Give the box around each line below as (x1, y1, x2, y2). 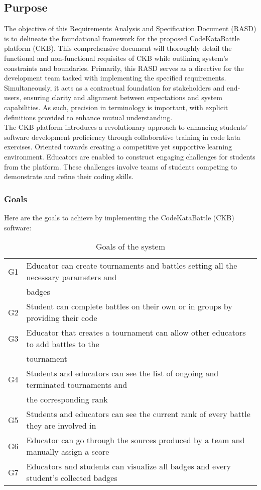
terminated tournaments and (26, 379, 127, 391)
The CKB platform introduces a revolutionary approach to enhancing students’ (4, 122, 248, 132)
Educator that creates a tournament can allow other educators (26, 326, 246, 339)
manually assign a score (26, 446, 109, 458)
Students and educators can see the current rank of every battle (26, 408, 250, 420)
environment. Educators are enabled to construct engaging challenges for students (4, 151, 255, 161)
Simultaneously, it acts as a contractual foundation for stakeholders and (4, 82, 225, 93)
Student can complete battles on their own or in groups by (26, 300, 232, 312)
